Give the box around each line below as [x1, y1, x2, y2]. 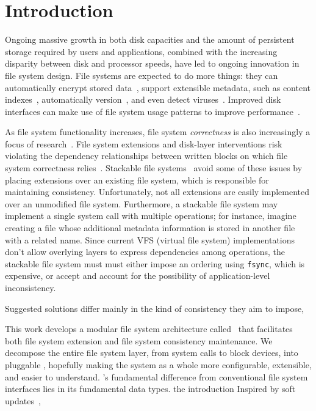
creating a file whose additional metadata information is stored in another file [5, 221, 295, 234]
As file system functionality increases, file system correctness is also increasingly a [5, 125, 311, 138]
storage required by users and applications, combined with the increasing [5, 45, 278, 57]
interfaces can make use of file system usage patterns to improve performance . [5, 105, 300, 117]
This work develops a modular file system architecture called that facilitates [5, 322, 293, 335]
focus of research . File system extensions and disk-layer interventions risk [5, 137, 282, 150]
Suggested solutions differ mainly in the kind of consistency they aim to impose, [5, 302, 304, 314]
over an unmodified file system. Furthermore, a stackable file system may [5, 197, 278, 210]
